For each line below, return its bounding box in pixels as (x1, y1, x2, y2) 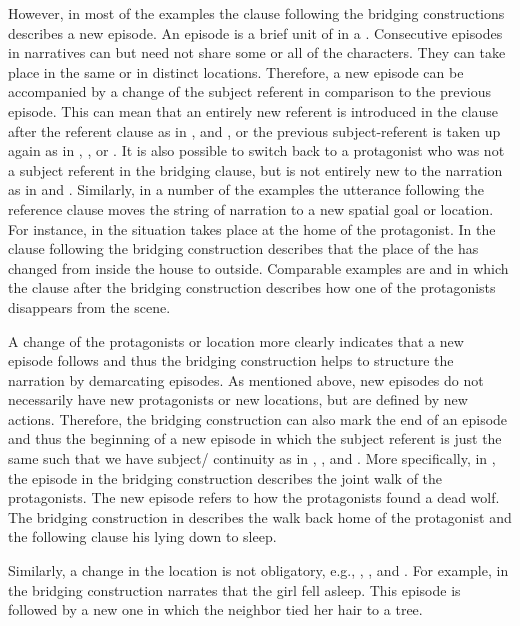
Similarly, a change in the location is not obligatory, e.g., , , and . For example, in (8, 560, 509, 581)
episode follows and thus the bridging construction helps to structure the (8, 350, 454, 371)
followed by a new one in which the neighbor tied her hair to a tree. (8, 599, 423, 620)
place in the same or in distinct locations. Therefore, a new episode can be (8, 61, 464, 82)
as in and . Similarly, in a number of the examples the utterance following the (8, 179, 484, 200)
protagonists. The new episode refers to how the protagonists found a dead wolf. (8, 487, 500, 508)
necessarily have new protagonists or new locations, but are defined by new (8, 389, 468, 410)
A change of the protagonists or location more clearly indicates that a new (8, 330, 464, 351)
